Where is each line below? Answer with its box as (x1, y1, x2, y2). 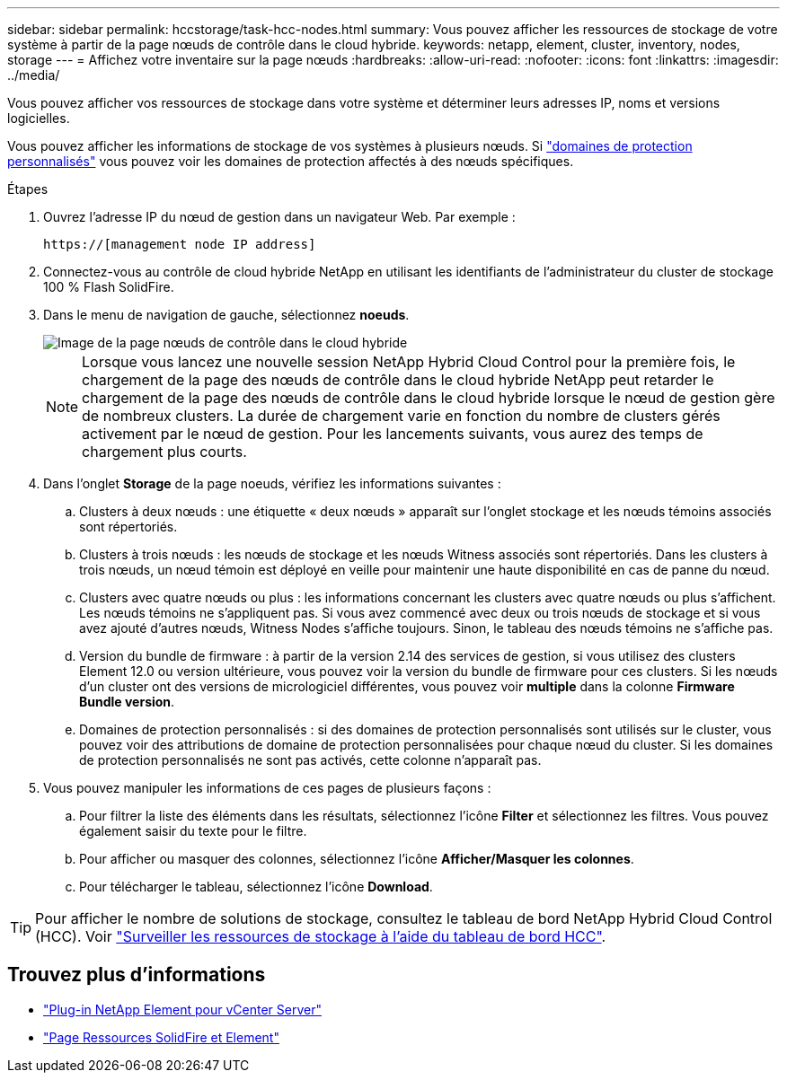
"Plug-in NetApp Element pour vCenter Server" (43, 1001, 322, 1017)
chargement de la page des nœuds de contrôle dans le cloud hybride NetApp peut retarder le (82, 371, 714, 389)
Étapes (7, 181, 49, 197)
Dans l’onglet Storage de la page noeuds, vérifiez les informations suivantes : (43, 476, 501, 491)
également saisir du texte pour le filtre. (79, 823, 307, 839)
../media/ (7, 67, 60, 83)
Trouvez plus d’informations (7, 963, 266, 987)
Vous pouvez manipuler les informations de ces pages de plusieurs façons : (43, 780, 491, 795)
